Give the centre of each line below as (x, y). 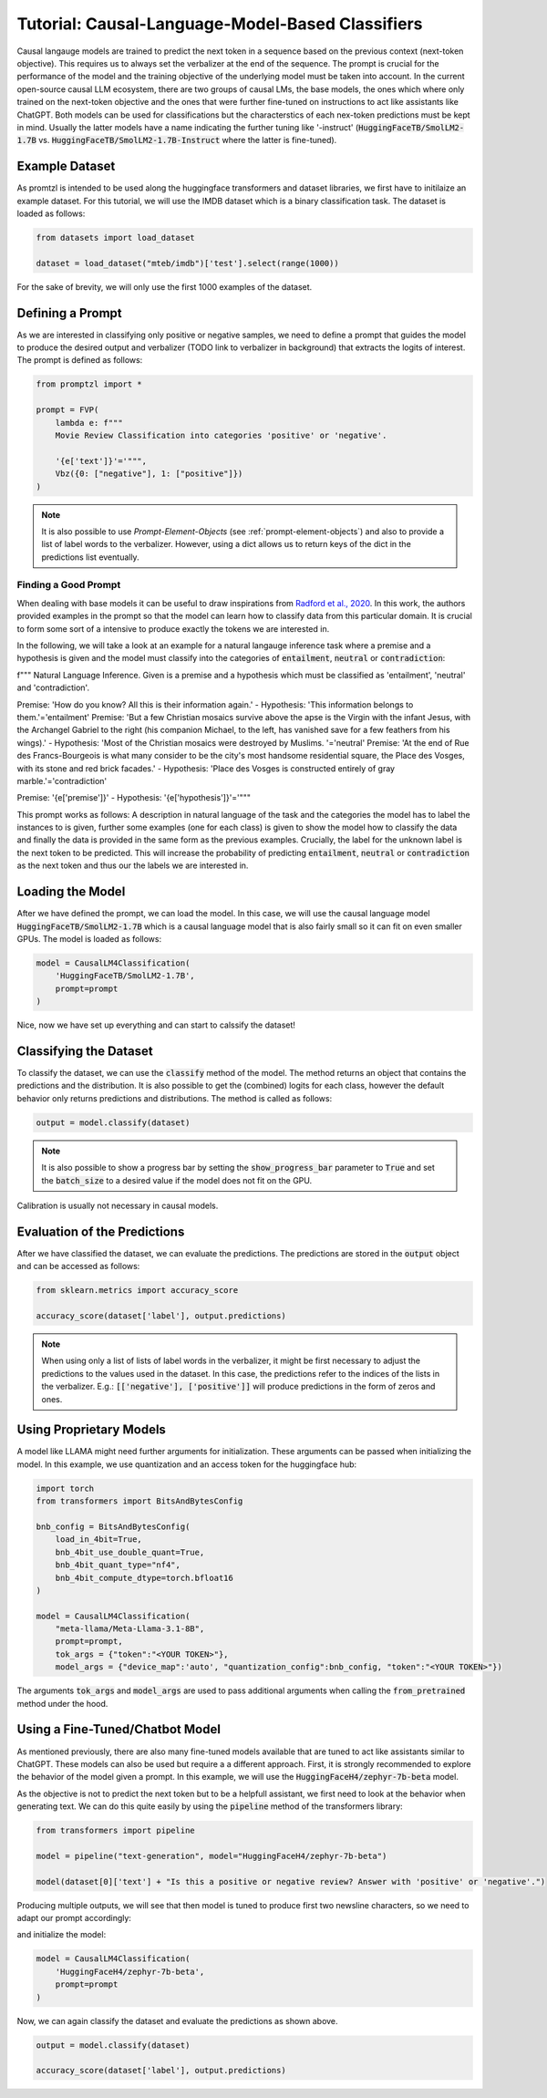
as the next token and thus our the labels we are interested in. (133, 865)
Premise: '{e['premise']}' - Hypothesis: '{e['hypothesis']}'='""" (134, 798)
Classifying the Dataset (85, 1051)
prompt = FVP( (67, 410)
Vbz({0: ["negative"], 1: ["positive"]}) (149, 474)
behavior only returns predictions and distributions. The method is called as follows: (175, 1098)
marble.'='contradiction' (62, 780)
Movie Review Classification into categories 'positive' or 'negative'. (221, 435)
